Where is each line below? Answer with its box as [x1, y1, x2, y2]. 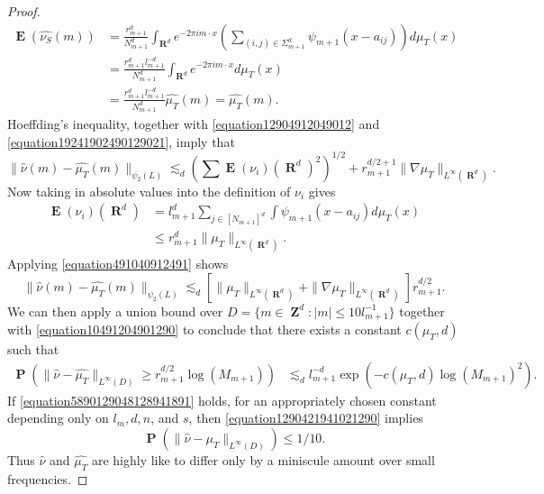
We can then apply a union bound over [7, 301, 223, 320]
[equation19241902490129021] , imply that [7, 132, 235, 151]
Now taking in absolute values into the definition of [7, 181, 291, 200]
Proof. [7, 2, 41, 20]
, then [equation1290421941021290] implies [188, 408, 423, 427]
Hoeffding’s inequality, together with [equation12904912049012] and [7, 114, 380, 133]
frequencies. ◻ [7, 469, 88, 488]
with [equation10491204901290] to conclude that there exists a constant [7, 320, 402, 339]
